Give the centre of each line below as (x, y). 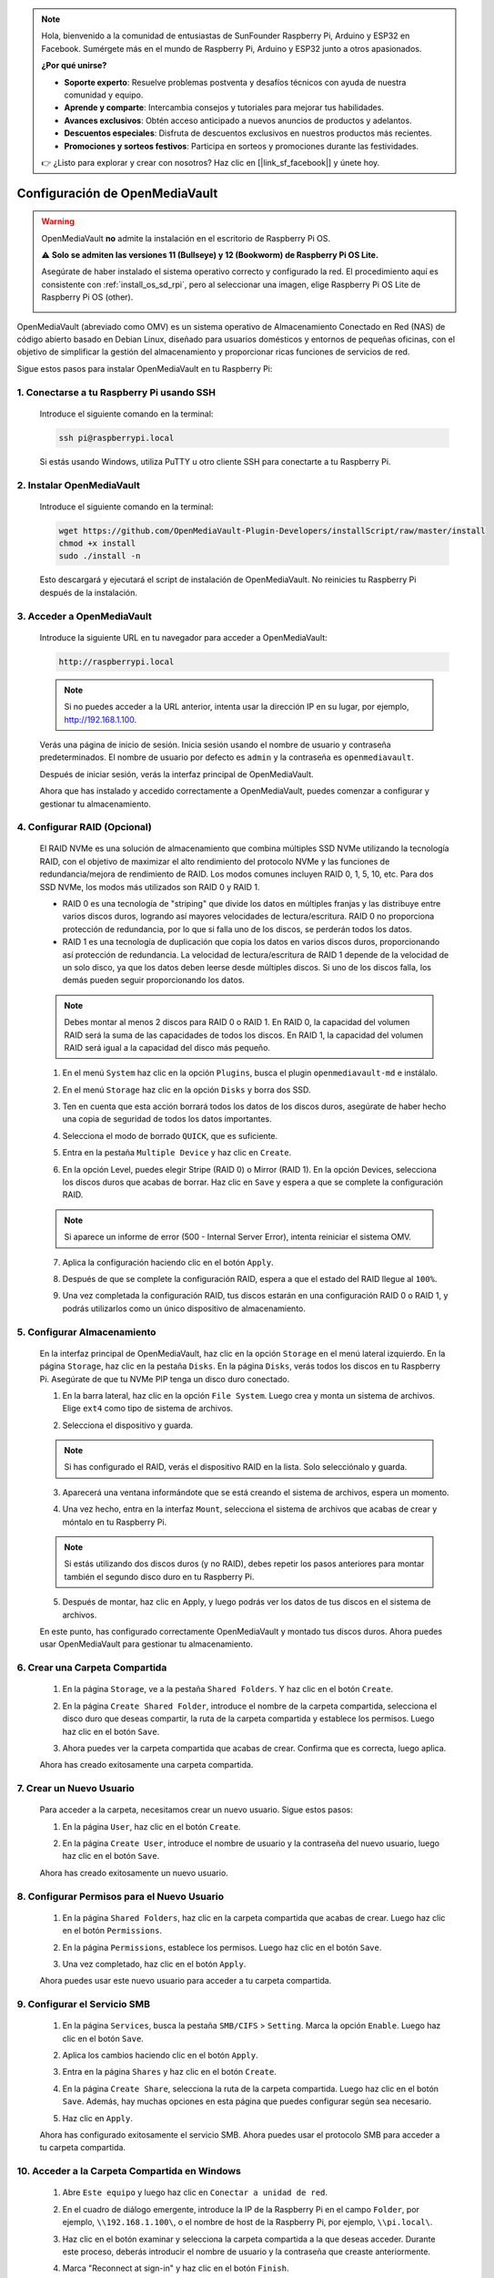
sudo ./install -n (100, 556)
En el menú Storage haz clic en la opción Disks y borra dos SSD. (187, 1090)
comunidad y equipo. (104, 95)
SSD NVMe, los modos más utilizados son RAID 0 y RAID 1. (150, 887)
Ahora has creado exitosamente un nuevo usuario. (134, 1873)
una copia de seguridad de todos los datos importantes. (167, 1119)
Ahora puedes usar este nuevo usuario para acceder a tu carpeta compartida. (186, 1981)
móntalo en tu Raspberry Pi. (115, 1522)
